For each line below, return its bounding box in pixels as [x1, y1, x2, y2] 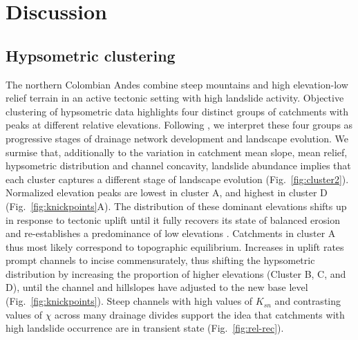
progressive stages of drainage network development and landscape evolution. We [6, 131, 348, 145]
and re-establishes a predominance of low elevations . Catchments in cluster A [6, 226, 336, 240]
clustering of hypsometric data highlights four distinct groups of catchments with [6, 104, 349, 118]
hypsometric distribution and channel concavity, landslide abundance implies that [6, 158, 351, 173]
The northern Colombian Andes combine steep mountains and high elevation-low [6, 77, 348, 91]
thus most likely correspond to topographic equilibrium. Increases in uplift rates [6, 239, 344, 254]
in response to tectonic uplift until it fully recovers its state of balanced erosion [6, 212, 341, 227]
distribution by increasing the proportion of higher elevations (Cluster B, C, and [6, 266, 346, 281]
